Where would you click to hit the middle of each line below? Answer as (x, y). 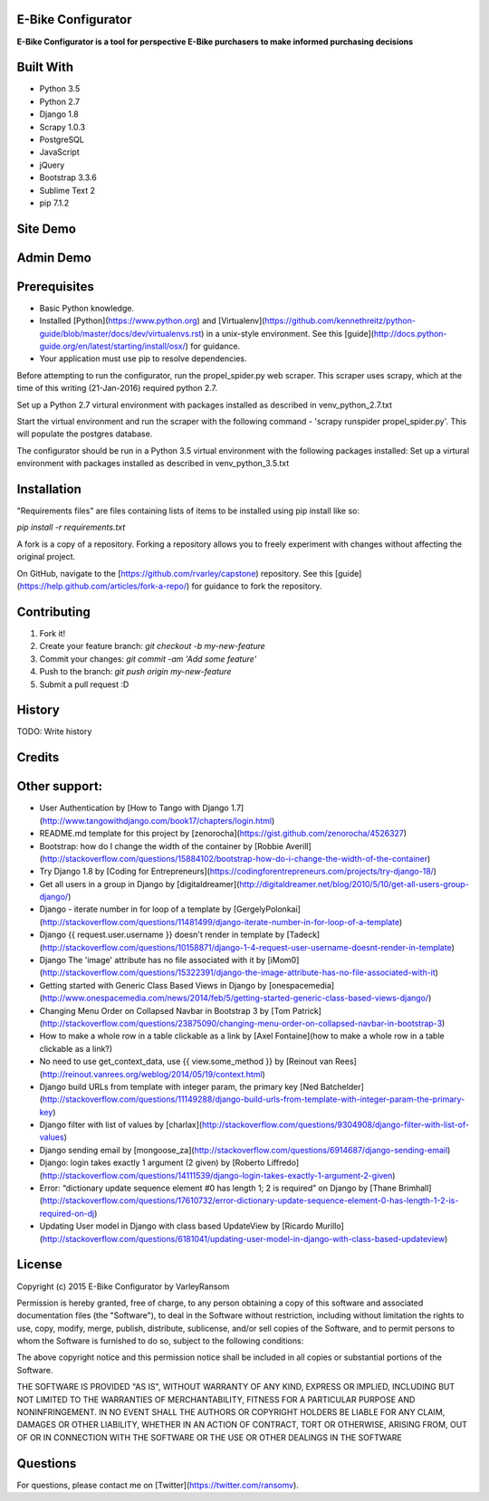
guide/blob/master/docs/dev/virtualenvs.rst (120, 333)
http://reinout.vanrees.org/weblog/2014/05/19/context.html (152, 1074)
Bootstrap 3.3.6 (68, 177)
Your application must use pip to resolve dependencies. (143, 359)
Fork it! (53, 633)
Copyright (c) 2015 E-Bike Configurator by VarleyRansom (123, 1286)
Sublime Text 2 (67, 190)
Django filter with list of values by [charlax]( (121, 1125)
